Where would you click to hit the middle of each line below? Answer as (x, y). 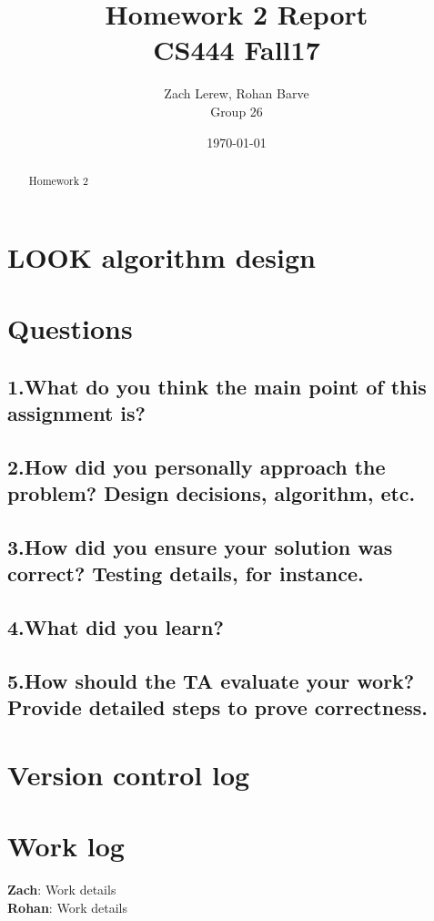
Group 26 (237, 111)
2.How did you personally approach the (197, 466)
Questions (70, 327)
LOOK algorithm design (161, 256)
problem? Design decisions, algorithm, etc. (212, 493)
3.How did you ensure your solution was (200, 546)
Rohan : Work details (67, 907)
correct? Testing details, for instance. (186, 573)
